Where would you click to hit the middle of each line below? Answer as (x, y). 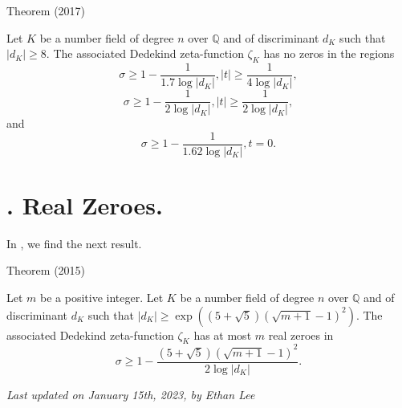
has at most (223, 335)
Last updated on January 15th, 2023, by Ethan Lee (131, 394)
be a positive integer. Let (102, 298)
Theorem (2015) (46, 270)
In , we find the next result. (74, 243)
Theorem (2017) (46, 10)
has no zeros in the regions (329, 53)
